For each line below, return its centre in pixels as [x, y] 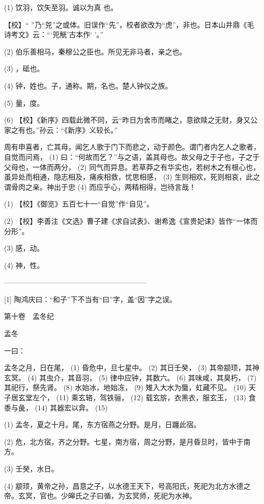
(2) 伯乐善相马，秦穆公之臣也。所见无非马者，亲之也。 [95, 51]
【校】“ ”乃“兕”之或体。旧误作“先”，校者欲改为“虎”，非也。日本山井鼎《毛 [129, 24]
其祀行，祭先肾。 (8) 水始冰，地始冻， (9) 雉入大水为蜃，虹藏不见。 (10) [125, 387]
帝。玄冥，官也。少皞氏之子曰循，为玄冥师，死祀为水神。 [100, 496]
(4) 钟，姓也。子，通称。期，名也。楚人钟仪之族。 [88, 85]
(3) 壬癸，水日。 [31, 468]
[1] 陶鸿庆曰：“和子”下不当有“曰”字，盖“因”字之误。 [91, 299]
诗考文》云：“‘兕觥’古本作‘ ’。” [54, 34]
